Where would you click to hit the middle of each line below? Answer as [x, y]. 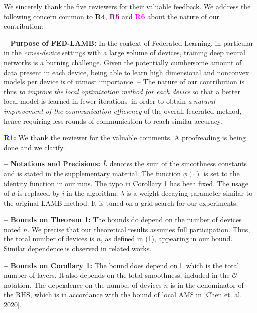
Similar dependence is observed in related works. [78, 249]
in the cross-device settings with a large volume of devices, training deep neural [125, 52]
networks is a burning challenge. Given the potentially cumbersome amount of [123, 62]
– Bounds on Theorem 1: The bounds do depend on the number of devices [123, 219]
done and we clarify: [35, 147]
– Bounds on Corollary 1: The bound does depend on [91, 265]
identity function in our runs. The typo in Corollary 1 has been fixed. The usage [126, 183]
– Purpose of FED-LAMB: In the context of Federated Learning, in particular [128, 42]
